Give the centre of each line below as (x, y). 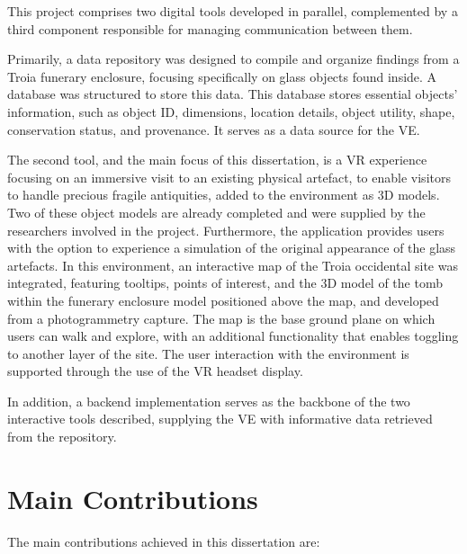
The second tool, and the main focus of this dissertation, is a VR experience (217, 160)
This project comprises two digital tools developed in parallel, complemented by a (233, 11)
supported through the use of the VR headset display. (155, 371)
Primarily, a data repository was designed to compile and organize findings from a (233, 59)
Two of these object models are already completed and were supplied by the (216, 212)
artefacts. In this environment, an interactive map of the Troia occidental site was (233, 265)
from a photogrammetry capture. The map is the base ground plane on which (221, 318)
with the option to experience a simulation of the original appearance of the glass (232, 248)
